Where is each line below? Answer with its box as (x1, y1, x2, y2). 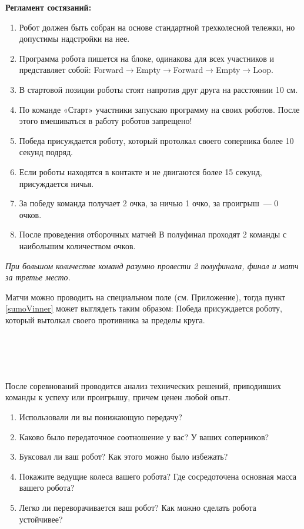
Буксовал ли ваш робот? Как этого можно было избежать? (19, 450, 228, 463)
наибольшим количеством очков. (19, 239, 136, 252)
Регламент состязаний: (5, 1, 92, 13)
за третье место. (5, 271, 71, 283)
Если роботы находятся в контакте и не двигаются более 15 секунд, (19, 165, 262, 178)
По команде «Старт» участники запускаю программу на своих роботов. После (19, 103, 300, 115)
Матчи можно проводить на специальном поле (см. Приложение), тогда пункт (5, 290, 286, 303)
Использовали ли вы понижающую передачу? (19, 411, 182, 423)
